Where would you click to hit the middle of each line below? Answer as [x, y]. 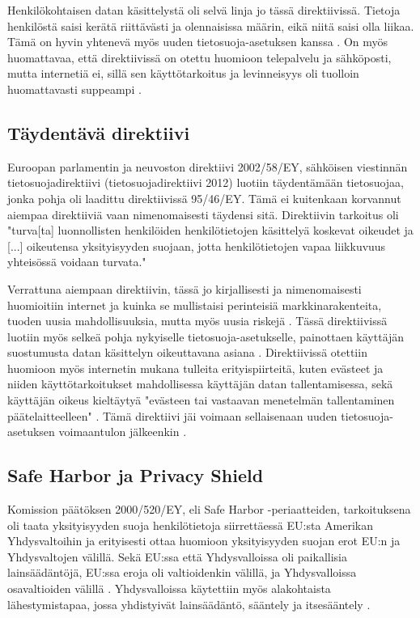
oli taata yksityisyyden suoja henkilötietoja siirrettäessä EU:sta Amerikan [190, 525]
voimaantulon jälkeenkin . [123, 432]
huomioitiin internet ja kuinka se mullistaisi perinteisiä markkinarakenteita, [195, 305]
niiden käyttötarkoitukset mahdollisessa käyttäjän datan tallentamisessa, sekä [200, 384]
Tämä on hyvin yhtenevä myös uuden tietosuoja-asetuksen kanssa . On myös [198, 42]
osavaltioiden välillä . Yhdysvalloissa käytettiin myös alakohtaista [169, 588]
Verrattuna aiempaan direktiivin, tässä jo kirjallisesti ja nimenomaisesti [185, 288]
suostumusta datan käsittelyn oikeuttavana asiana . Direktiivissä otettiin [187, 352]
